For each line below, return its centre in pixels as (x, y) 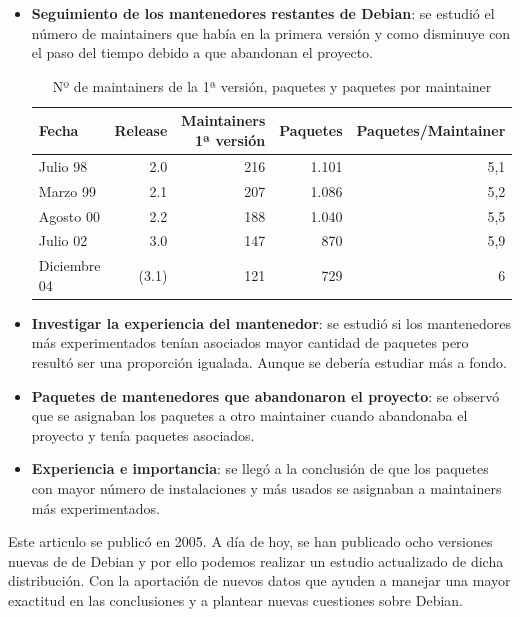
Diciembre (69, 265)
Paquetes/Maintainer (431, 130)
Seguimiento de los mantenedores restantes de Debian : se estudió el (263, 13)
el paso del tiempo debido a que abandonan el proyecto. (202, 52)
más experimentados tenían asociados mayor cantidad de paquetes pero (250, 342)
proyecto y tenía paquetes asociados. (143, 434)
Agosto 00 (69, 215)
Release (141, 130)
